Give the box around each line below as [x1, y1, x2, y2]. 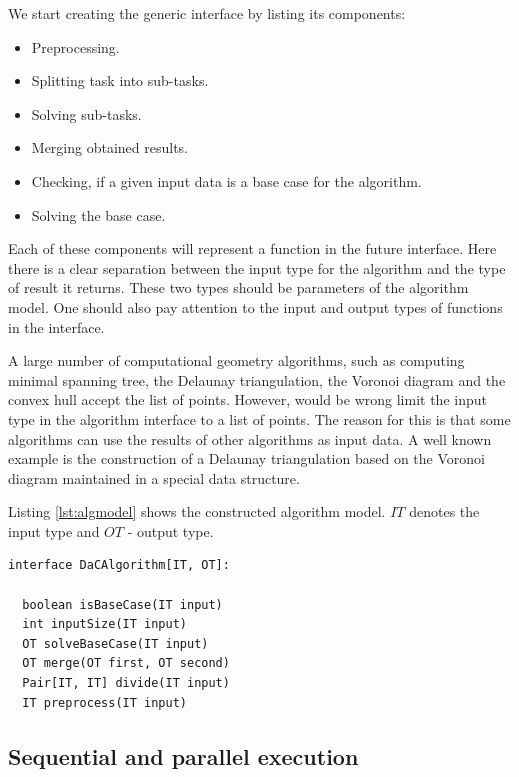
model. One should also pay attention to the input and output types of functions [8, 296, 503, 317]
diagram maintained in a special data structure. [8, 467, 300, 488]
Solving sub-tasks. [31, 103, 142, 124]
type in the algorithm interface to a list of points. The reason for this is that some [8, 408, 511, 429]
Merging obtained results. [31, 137, 188, 158]
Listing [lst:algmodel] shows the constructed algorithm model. [8, 501, 386, 522]
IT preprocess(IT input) [22, 695, 187, 710]
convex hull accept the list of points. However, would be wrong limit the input [8, 389, 487, 410]
